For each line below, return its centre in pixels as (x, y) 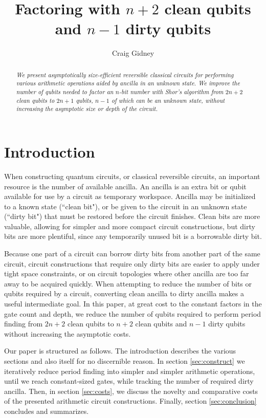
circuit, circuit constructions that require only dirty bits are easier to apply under (132, 263)
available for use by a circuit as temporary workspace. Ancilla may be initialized (130, 196)
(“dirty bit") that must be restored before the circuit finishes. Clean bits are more (132, 216)
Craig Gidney (133, 53)
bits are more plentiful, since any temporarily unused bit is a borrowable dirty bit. (133, 236)
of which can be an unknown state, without (168, 100)
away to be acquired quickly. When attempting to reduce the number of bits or (128, 283)
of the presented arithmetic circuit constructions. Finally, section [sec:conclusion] (130, 401)
